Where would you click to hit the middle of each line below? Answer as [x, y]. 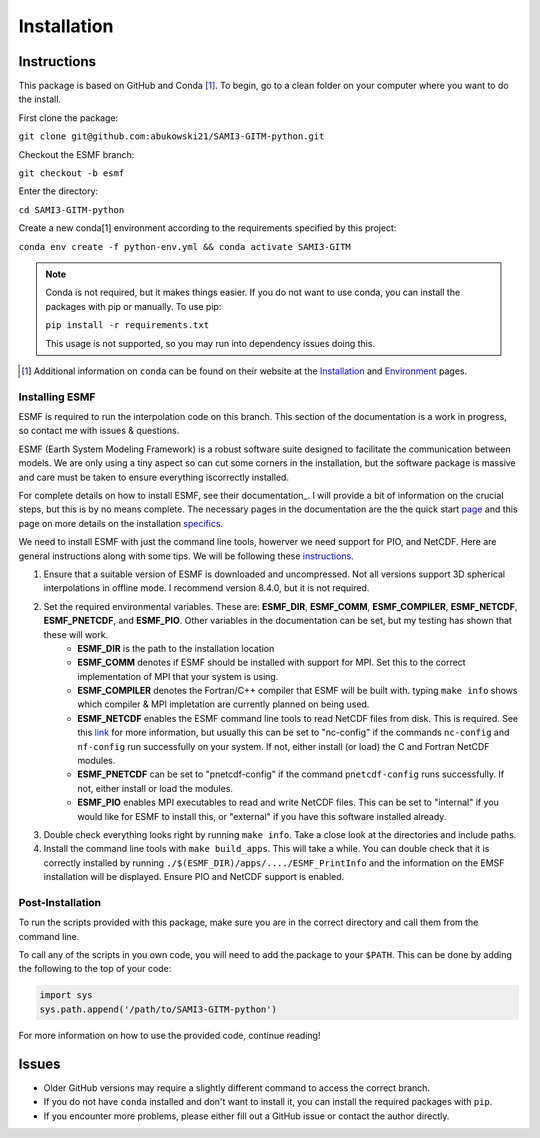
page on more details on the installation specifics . [121, 523]
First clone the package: [68, 117]
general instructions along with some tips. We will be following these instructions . [186, 556]
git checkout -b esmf [71, 173]
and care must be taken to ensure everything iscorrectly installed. [154, 477]
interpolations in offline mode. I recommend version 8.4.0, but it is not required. [206, 588]
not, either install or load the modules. [155, 788]
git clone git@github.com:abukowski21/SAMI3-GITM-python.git [171, 136]
